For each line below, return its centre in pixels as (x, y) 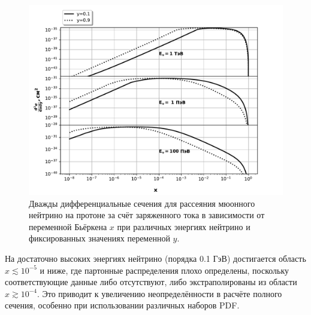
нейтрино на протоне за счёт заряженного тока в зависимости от (147, 215)
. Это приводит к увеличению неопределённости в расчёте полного (159, 293)
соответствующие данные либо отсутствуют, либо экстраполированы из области (151, 282)
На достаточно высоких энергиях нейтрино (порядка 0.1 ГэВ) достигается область (155, 258)
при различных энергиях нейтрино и (184, 226)
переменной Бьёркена (68, 226)
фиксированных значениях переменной (99, 238)
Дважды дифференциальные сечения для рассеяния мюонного (142, 203)
